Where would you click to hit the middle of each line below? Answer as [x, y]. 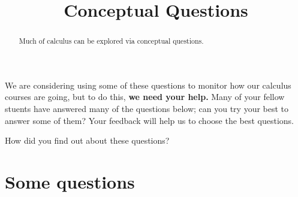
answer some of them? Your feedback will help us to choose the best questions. [150, 120]
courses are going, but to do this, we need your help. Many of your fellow [145, 97]
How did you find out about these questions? [87, 140]
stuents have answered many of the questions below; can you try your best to [147, 109]
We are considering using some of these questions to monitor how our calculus [148, 85]
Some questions [70, 181]
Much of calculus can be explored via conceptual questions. [111, 41]
